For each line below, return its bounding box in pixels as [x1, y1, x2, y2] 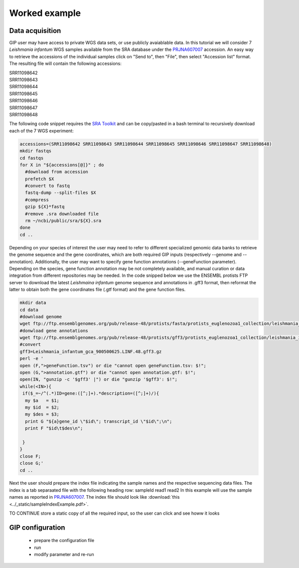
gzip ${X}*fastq [25, 204, 65, 209]
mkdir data [19, 300, 46, 306]
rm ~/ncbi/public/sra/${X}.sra [25, 218, 102, 224]
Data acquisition [9, 26, 61, 35]
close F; [19, 453, 41, 459]
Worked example [9, 7, 81, 18]
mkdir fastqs [19, 148, 52, 154]
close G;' [19, 460, 44, 466]
